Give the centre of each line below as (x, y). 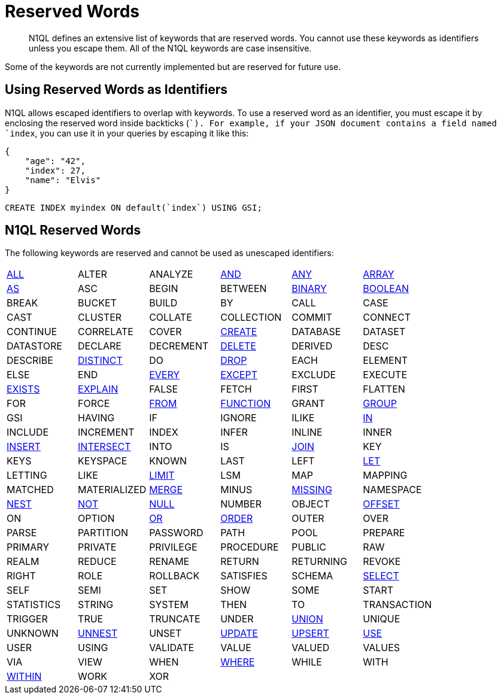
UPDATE (239, 633)
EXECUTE (385, 375)
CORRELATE (106, 332)
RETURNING (320, 562)
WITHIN (24, 677)
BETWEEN (244, 289)
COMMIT (312, 317)
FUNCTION (246, 404)
